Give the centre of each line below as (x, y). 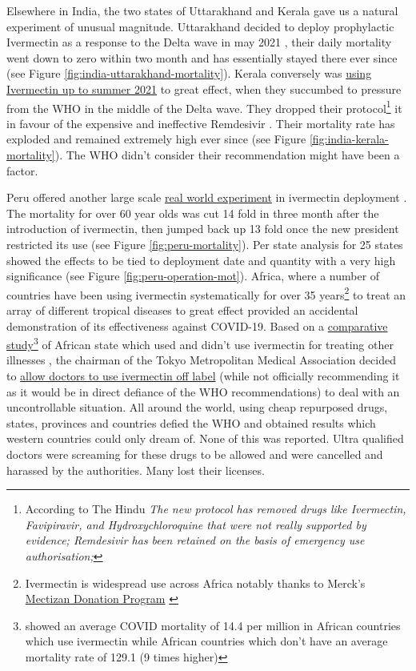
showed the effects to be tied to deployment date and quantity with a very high (201, 260)
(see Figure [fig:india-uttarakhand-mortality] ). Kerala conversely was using (189, 73)
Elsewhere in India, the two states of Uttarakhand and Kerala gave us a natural (202, 10)
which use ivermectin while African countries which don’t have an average (206, 641)
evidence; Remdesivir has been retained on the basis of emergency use (195, 540)
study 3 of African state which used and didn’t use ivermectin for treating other (200, 343)
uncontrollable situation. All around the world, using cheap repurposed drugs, (197, 407)
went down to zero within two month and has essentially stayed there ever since (202, 57)
